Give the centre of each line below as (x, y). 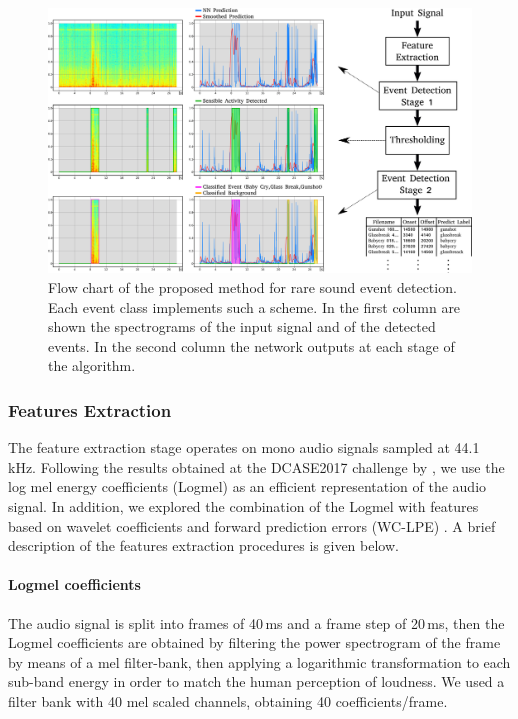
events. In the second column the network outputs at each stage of (251, 345)
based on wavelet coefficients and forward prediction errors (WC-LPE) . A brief (252, 525)
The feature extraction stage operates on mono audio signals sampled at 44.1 (244, 447)
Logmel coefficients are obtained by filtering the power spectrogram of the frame (254, 642)
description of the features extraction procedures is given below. (203, 545)
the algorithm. (92, 365)
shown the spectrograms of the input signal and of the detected (242, 326)
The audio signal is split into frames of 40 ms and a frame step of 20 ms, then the (256, 622)
